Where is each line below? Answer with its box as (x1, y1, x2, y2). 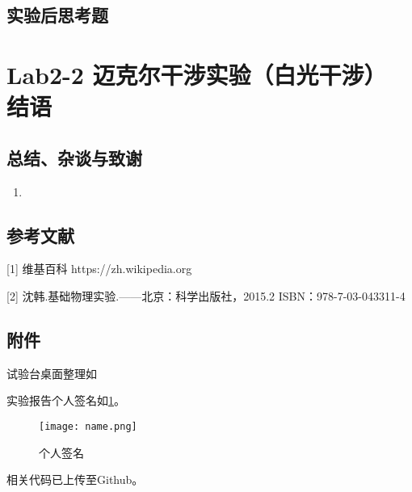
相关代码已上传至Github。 (6, 471, 144, 488)
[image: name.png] (39, 420, 137, 432)
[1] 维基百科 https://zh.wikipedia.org (6, 260, 192, 277)
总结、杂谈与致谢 (6, 145, 142, 170)
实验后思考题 (6, 2, 108, 27)
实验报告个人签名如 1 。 (6, 392, 125, 409)
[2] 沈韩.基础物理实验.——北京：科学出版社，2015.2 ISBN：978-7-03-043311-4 (6, 287, 406, 304)
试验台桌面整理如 (6, 364, 97, 381)
